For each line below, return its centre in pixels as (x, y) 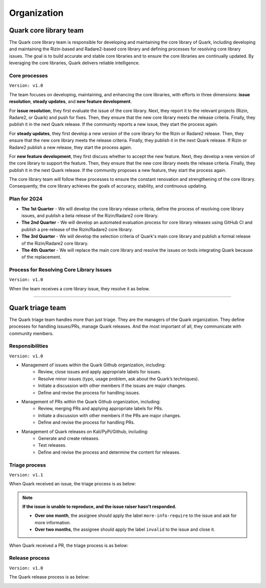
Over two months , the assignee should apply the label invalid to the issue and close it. (125, 529)
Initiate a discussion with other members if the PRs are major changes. (110, 415)
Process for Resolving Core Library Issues (60, 270)
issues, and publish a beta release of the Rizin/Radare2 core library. (90, 215)
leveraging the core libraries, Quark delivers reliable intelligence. (74, 63)
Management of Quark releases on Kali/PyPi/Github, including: (85, 431)
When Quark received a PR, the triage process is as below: (69, 545)
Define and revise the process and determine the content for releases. (109, 452)
